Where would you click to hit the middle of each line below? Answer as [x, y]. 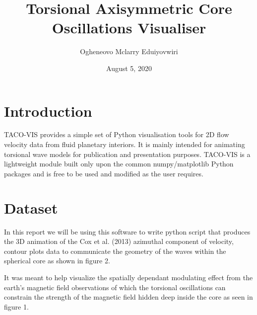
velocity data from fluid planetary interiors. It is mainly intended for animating [125, 144]
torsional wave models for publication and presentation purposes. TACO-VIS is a [127, 154]
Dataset [31, 207]
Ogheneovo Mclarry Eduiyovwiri [129, 51]
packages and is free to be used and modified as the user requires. [104, 173]
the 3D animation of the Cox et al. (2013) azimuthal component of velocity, [119, 241]
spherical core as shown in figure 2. [57, 261]
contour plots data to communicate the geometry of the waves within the [115, 251]
